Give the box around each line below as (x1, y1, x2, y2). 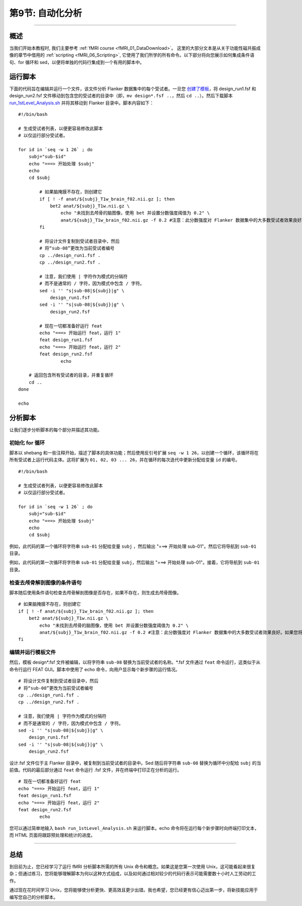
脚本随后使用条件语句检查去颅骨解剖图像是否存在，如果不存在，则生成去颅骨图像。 (9, 590, 181, 596)
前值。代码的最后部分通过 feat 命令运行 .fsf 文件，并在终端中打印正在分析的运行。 (9, 766, 182, 773)
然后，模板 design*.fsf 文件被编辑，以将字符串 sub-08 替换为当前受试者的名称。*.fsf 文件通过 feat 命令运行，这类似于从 (9, 659, 261, 665)
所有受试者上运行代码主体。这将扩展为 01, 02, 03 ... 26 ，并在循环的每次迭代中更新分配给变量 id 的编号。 (9, 457, 240, 463)
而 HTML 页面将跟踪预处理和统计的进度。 (9, 832, 95, 838)
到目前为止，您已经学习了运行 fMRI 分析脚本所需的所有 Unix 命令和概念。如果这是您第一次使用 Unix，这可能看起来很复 (9, 863, 256, 869)
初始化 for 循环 (9, 439, 45, 446)
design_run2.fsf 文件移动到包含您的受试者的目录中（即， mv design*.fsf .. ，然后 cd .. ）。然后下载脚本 (9, 93, 233, 99)
